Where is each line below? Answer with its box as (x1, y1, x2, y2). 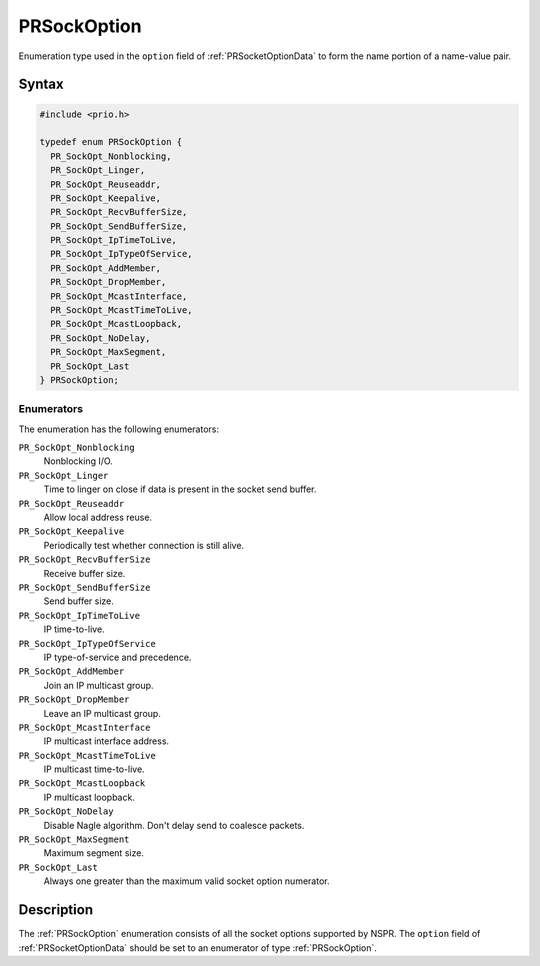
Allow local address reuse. (43, 511, 153, 524)
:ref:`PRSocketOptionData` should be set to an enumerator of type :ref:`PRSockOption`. (18, 941, 377, 954)
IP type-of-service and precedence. (43, 651, 192, 663)
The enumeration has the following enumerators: (18, 423, 220, 435)
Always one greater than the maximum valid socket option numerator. (43, 875, 330, 887)
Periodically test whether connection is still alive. (43, 539, 245, 551)
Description (18, 901, 94, 919)
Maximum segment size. (43, 847, 145, 859)
